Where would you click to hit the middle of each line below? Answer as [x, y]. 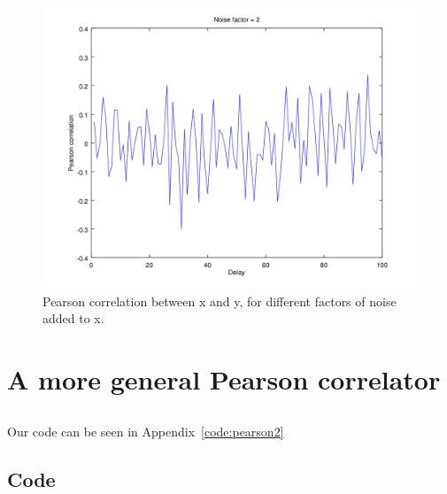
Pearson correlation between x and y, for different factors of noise [220, 301]
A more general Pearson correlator [224, 378]
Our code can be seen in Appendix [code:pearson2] [146, 431]
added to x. [73, 318]
